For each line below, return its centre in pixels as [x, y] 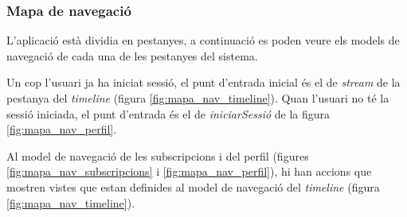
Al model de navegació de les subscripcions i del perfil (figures [158, 155]
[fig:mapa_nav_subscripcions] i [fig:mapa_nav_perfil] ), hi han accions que [189, 171]
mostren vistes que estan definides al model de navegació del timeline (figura [193, 186]
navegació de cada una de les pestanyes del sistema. [132, 55]
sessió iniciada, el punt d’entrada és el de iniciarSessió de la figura [168, 113]
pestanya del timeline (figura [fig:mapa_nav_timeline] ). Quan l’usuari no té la [198, 98]
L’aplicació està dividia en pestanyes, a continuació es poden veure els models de [203, 40]
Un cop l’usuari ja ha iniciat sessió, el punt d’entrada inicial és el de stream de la [203, 82]
